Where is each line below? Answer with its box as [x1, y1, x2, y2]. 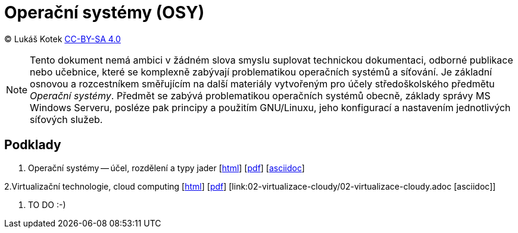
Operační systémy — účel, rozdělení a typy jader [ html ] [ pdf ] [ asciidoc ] [28, 162, 305, 173]
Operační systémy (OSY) [4, 2, 205, 23]
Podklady [4, 137, 61, 153]
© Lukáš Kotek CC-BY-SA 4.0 [4, 33, 121, 44]
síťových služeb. [30, 113, 103, 125]
